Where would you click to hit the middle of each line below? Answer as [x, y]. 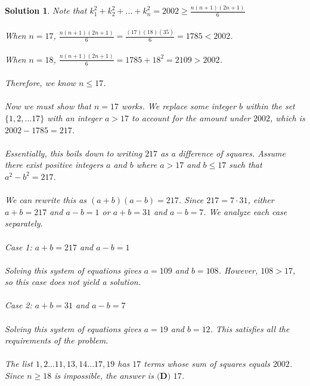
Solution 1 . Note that [46, 10]
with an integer [75, 117]
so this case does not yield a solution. [73, 282]
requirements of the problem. [57, 340]
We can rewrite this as [46, 200]
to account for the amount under [191, 117]
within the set [270, 106]
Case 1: [18, 246]
